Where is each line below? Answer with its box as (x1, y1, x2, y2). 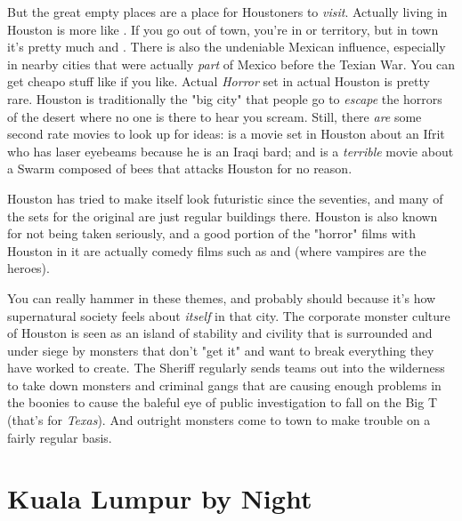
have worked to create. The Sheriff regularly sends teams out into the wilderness (7, 358, 445, 377)
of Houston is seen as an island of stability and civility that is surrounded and (7, 324, 433, 342)
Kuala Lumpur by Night (7, 480, 312, 517)
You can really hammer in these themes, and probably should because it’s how (7, 288, 436, 307)
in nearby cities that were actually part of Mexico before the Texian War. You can (7, 54, 456, 73)
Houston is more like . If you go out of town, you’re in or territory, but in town (7, 20, 439, 38)
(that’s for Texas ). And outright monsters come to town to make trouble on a (7, 411, 431, 429)
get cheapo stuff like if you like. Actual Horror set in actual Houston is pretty (7, 72, 430, 91)
